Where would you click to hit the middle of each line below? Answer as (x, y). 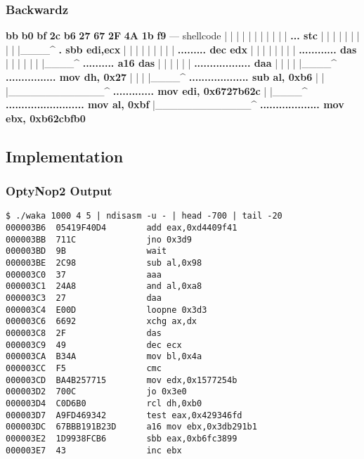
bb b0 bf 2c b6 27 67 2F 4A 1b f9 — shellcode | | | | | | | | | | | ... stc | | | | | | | (183, 35)
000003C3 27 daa (84, 298)
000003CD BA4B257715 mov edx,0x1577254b (122, 380)
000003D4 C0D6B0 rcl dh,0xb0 (104, 403)
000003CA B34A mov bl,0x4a (104, 357)
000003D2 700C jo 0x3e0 (96, 392)
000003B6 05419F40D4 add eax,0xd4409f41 (122, 228)
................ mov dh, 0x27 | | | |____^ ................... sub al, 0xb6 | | (165, 77)
